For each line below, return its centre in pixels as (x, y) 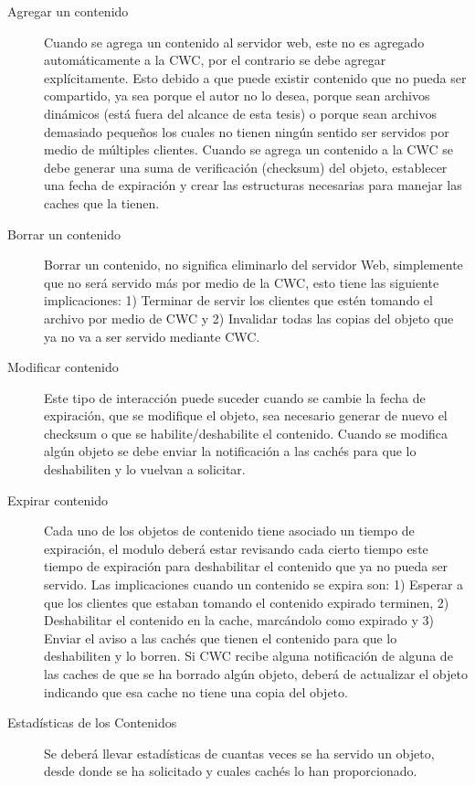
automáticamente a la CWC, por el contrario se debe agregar (215, 60)
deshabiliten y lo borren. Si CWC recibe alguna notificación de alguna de (248, 656)
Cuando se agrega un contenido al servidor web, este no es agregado (234, 42)
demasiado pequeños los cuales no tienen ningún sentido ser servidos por (247, 131)
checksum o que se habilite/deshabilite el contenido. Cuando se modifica (246, 433)
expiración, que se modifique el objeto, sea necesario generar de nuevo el (246, 415)
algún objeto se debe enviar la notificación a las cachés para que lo (230, 451)
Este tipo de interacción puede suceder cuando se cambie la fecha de (235, 397)
